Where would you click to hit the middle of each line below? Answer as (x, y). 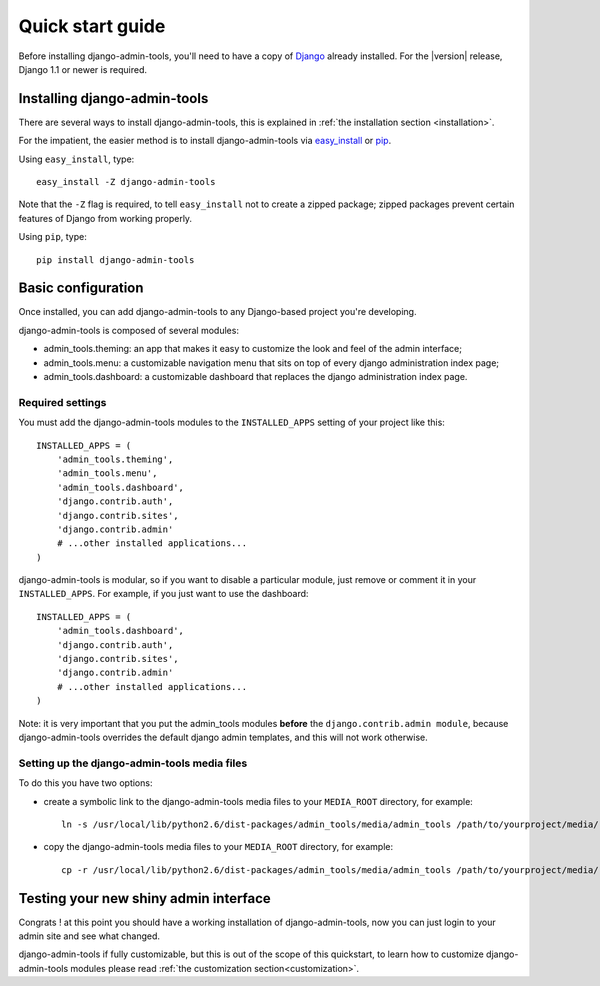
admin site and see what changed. (89, 936)
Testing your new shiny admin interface (145, 898)
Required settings (62, 402)
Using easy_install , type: (76, 159)
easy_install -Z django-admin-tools (126, 182)
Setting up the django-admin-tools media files (133, 763)
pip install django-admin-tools (115, 259)
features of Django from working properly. (105, 218)
